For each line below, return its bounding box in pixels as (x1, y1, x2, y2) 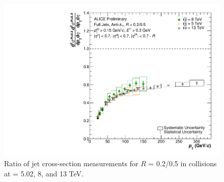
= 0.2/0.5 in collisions (148, 158, 217, 169)
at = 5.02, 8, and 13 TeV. (4, 168, 83, 178)
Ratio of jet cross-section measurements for (4, 158, 138, 169)
